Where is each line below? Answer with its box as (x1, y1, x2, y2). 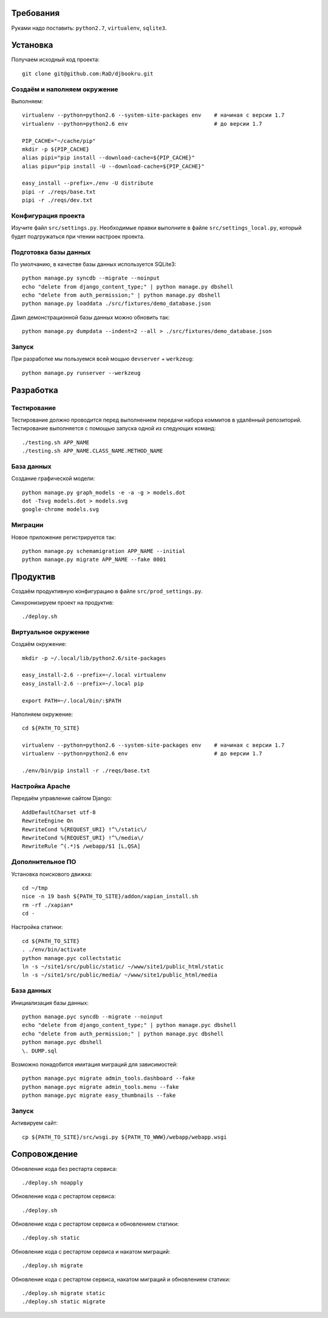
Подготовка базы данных (11, 248, 91, 256)
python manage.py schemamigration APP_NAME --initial (22, 547, 185, 554)
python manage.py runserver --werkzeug (22, 369, 141, 376)
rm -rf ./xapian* (22, 901, 73, 908)
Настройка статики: (11, 924, 63, 931)
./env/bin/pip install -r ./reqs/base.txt (22, 767, 151, 774)
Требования (11, 8, 60, 18)
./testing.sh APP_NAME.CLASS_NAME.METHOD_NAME (22, 447, 163, 455)
